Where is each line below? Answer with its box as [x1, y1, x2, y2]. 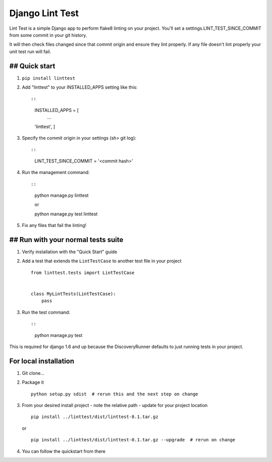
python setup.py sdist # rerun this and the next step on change [31, 391, 198, 397]
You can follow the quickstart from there [22, 448, 106, 454]
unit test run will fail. [9, 48, 51, 54]
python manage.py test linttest [34, 211, 98, 217]
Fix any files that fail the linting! [22, 222, 87, 228]
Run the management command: [22, 169, 90, 176]
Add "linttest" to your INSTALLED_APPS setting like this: [22, 84, 138, 90]
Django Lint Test [9, 8, 79, 19]
